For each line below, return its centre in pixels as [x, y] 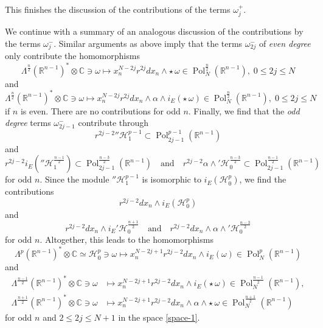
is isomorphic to [172, 179]
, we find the [263, 179]
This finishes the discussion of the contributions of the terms [118, 9]
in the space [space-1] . [159, 317]
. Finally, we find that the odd [244, 110]
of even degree [285, 44]
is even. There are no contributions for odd [100, 110]
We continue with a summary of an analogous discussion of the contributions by [154, 31]
